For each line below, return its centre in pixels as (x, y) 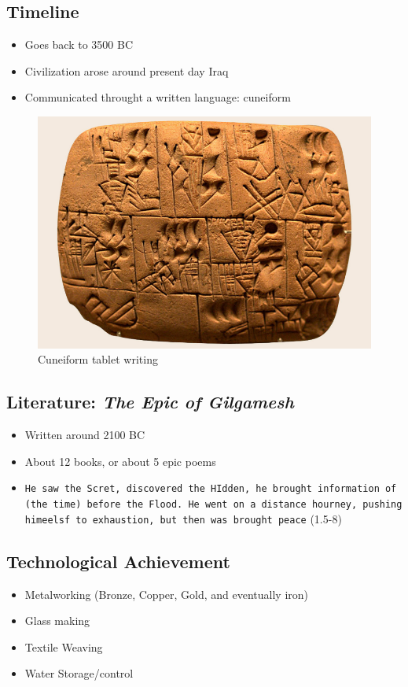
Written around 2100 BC (85, 435)
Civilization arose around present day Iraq (127, 70)
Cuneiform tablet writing (98, 359)
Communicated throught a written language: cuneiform (158, 97)
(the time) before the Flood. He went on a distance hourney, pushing (213, 504)
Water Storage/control (79, 673)
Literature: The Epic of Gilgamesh (150, 402)
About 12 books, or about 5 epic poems (120, 461)
